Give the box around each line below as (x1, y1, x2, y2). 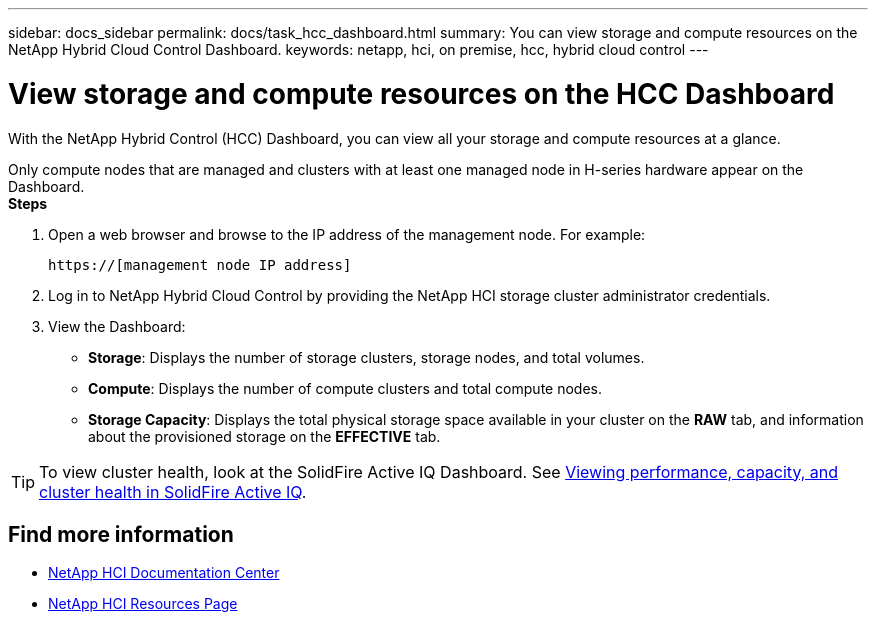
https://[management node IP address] (48, 256, 352, 273)
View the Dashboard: (48, 317, 186, 335)
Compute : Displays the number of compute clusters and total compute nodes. (88, 379, 602, 397)
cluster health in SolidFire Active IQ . (39, 481, 307, 502)
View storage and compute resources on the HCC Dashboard (8, 76, 835, 111)
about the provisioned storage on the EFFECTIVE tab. (88, 427, 441, 445)
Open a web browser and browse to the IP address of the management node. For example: (48, 225, 646, 243)
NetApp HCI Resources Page (48, 595, 238, 613)
